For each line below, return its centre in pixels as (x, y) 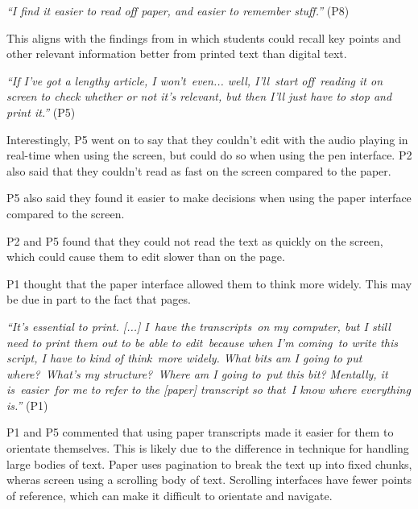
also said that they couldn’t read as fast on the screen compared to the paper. (199, 170)
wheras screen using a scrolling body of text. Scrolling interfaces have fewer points (209, 480)
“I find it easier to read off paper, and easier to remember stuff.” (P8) (178, 10)
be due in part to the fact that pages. (99, 299)
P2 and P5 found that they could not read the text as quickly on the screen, (195, 240)
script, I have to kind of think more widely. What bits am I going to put (184, 358)
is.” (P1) (27, 405)
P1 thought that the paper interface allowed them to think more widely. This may (209, 283)
